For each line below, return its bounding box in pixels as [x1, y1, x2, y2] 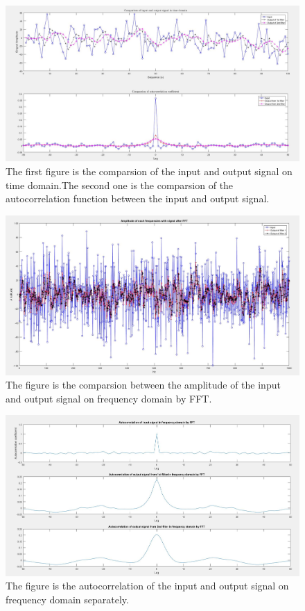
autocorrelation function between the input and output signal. [6, 191, 270, 206]
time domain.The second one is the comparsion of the [6, 177, 234, 192]
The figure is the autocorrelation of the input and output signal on [6, 578, 289, 593]
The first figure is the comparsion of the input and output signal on [6, 164, 293, 179]
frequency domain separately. [6, 592, 129, 606]
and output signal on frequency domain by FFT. [6, 391, 212, 405]
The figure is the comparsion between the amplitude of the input [6, 377, 281, 392]
